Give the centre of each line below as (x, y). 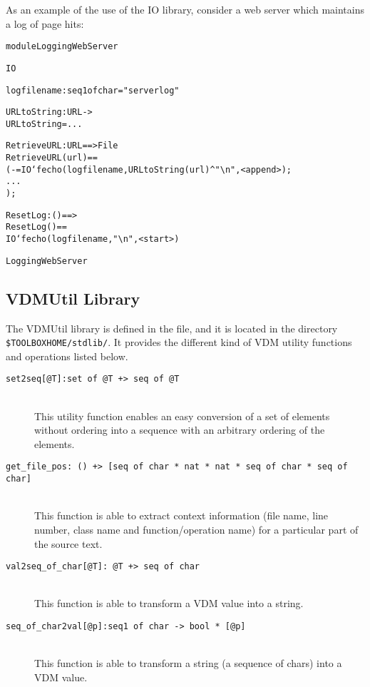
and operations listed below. (67, 356)
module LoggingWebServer (62, 47)
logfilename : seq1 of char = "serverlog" (93, 90)
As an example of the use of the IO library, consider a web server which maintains (185, 9)
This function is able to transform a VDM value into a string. (169, 603)
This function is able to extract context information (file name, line (181, 515)
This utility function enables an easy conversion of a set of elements (182, 416)
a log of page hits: (45, 23)
